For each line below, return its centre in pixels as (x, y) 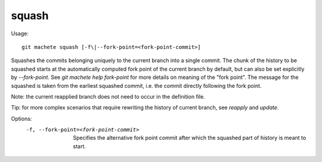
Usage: (20, 33)
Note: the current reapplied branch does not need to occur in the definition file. (108, 96)
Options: (21, 118)
